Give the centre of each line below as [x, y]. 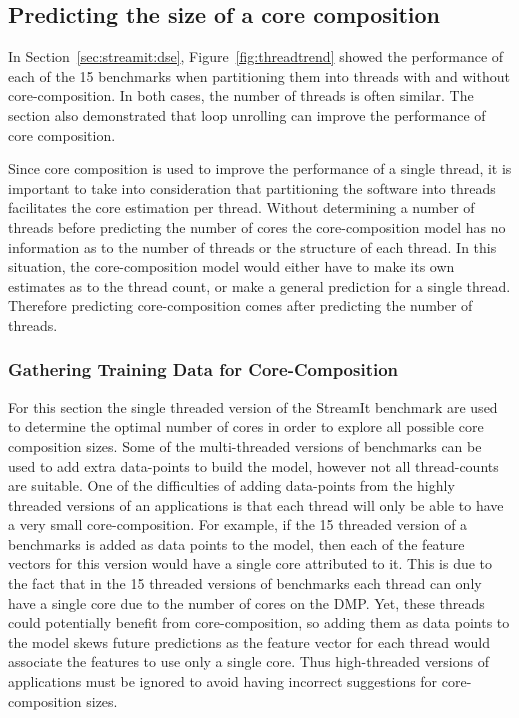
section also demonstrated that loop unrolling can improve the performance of [247, 114]
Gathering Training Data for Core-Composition [203, 369]
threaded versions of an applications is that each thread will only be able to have [256, 504]
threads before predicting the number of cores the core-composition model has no [257, 226]
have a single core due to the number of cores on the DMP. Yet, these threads [246, 602]
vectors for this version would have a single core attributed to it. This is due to [250, 563]
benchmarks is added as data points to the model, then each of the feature [236, 543]
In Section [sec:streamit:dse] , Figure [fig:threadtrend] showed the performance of [256, 56]
